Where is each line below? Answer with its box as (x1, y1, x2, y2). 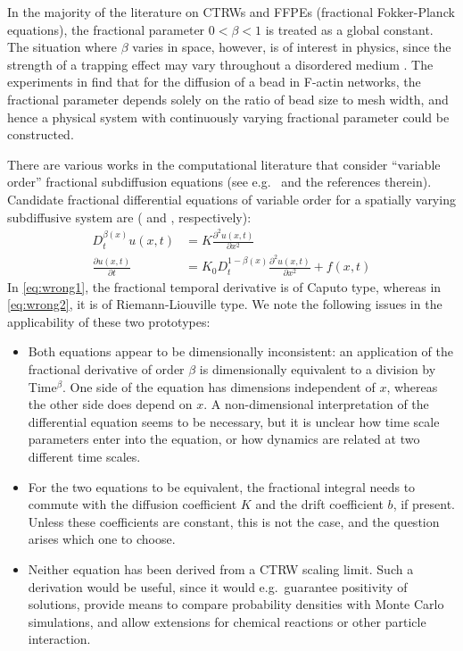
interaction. (28, 630, 91, 648)
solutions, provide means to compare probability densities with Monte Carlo (28, 595, 444, 613)
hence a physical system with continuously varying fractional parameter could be (7, 107, 450, 126)
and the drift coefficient (255, 495, 384, 513)
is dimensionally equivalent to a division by (199, 360, 436, 379)
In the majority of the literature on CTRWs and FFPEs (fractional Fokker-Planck (7, 3, 455, 21)
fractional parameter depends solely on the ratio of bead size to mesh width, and (7, 89, 449, 108)
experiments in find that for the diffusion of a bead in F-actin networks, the (7, 72, 421, 91)
